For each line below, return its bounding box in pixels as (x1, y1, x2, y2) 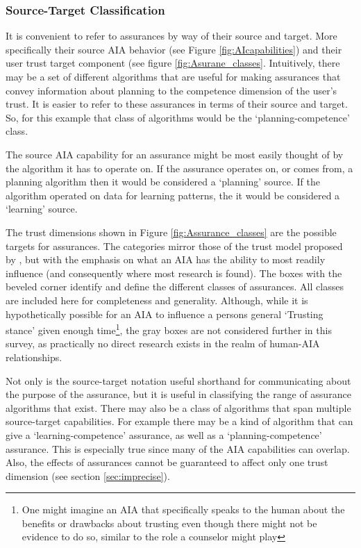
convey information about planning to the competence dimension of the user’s (6, 83, 337, 97)
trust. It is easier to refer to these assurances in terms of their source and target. (6, 97, 348, 111)
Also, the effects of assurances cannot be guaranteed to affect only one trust (6, 455, 328, 470)
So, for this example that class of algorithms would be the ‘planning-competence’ (6, 110, 350, 124)
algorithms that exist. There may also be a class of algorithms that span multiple (6, 400, 351, 415)
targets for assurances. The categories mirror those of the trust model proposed (6, 238, 343, 253)
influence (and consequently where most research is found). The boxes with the (6, 265, 342, 280)
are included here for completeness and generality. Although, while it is (6, 292, 308, 307)
